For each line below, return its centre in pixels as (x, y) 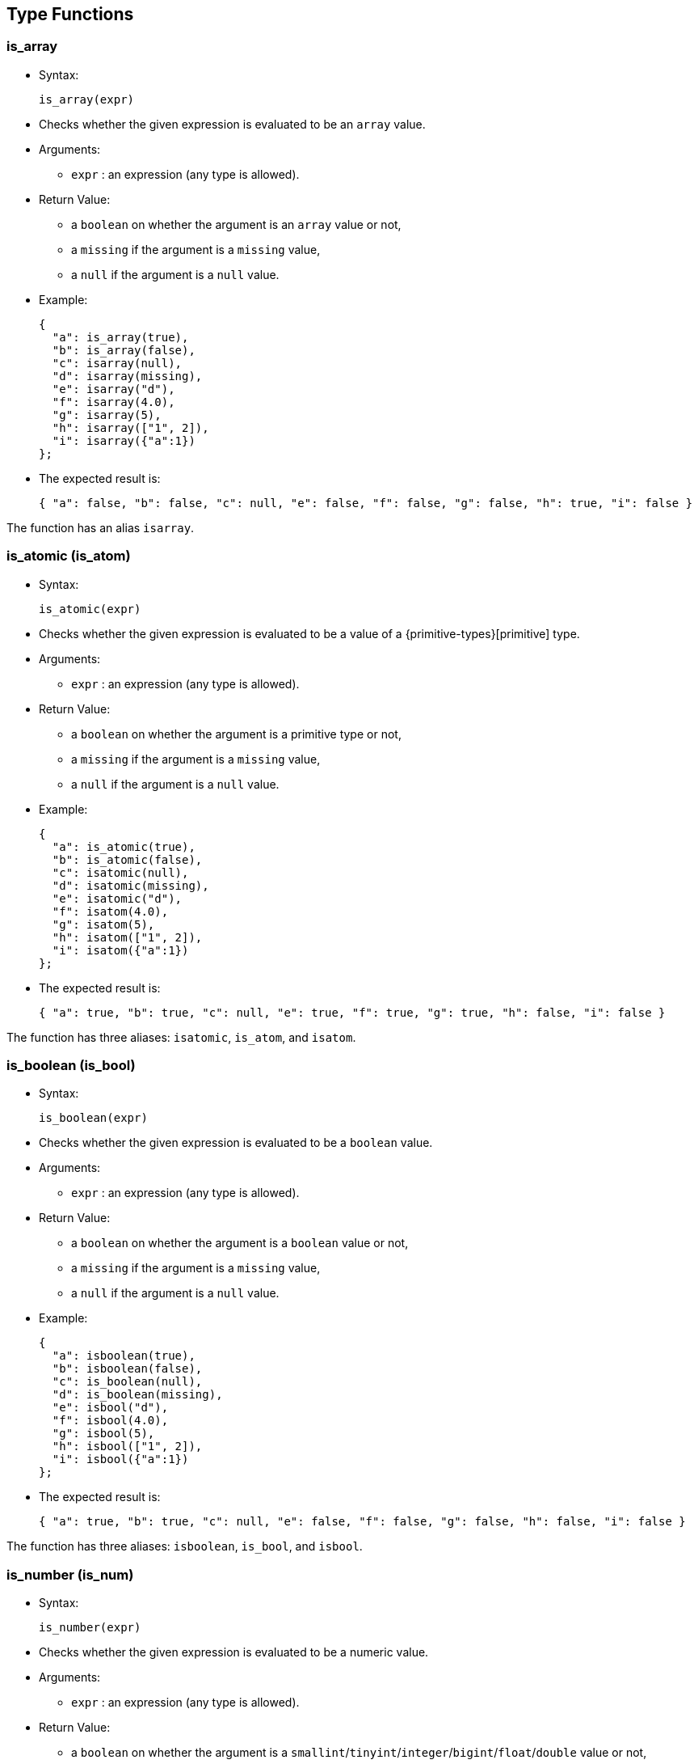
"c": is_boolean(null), (127, 1382)
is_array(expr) (87, 99)
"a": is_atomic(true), (124, 846)
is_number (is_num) (70, 1574)
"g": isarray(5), (107, 415)
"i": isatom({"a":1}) (120, 950)
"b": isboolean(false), (127, 1369)
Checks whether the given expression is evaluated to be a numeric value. (234, 1652)
